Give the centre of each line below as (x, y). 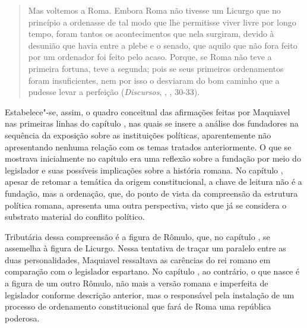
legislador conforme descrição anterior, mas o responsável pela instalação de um (150, 294)
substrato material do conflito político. (75, 217)
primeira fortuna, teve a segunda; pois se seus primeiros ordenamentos (156, 68)
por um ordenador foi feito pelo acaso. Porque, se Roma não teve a (150, 57)
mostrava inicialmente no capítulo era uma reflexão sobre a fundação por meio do (153, 158)
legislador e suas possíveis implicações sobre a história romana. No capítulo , (144, 170)
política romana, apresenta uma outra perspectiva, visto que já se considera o (146, 205)
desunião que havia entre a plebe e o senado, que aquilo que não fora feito (163, 45)
